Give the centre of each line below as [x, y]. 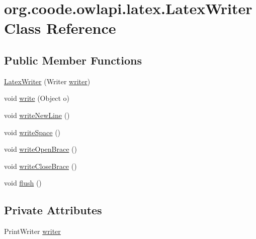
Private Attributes [53, 210]
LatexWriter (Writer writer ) [47, 81]
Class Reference [60, 28]
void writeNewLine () [37, 115]
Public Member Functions [73, 60]
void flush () [23, 183]
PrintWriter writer [32, 231]
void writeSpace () [32, 132]
